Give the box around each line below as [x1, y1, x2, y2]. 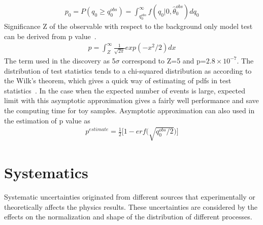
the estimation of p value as [4, 115, 90, 125]
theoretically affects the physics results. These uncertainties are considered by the [4, 201, 257, 212]
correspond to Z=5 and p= [122, 55, 206, 66]
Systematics [4, 162, 88, 183]
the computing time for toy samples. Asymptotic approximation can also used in [4, 105, 255, 115]
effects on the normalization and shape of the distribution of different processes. [4, 211, 252, 222]
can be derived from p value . [4, 30, 96, 41]
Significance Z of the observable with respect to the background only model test [4, 21, 253, 31]
